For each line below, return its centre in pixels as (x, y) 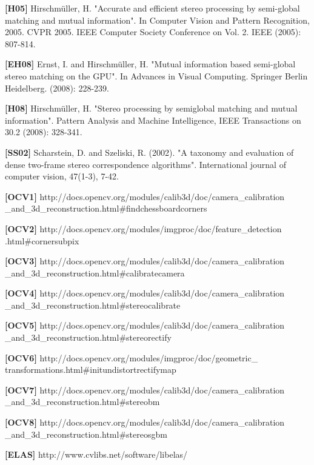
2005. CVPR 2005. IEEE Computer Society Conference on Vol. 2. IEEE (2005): (153, 32)
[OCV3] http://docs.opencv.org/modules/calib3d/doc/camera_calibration (145, 261)
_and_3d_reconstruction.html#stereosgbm (86, 434)
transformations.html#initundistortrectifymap (91, 370)
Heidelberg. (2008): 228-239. (57, 88)
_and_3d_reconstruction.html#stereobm (82, 402)
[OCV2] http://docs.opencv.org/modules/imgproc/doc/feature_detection (143, 228)
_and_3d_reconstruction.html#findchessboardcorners (106, 208)
